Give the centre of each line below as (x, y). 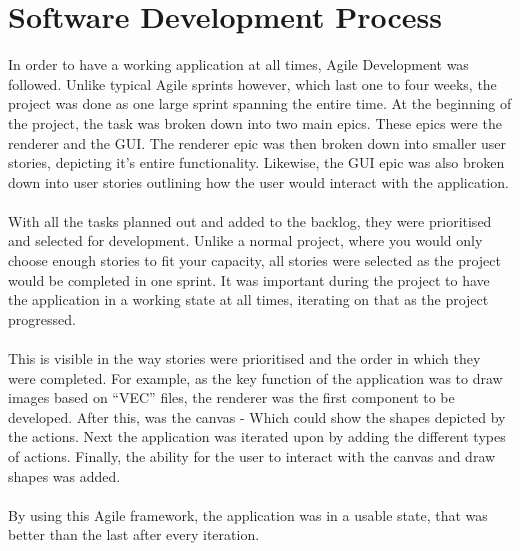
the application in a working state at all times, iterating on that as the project (248, 299)
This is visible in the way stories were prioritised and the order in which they (244, 358)
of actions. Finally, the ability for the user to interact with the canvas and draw (252, 456)
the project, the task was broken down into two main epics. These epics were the (255, 122)
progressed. (42, 318)
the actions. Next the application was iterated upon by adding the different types (257, 436)
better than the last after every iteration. (134, 534)
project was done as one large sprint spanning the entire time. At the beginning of (260, 103)
